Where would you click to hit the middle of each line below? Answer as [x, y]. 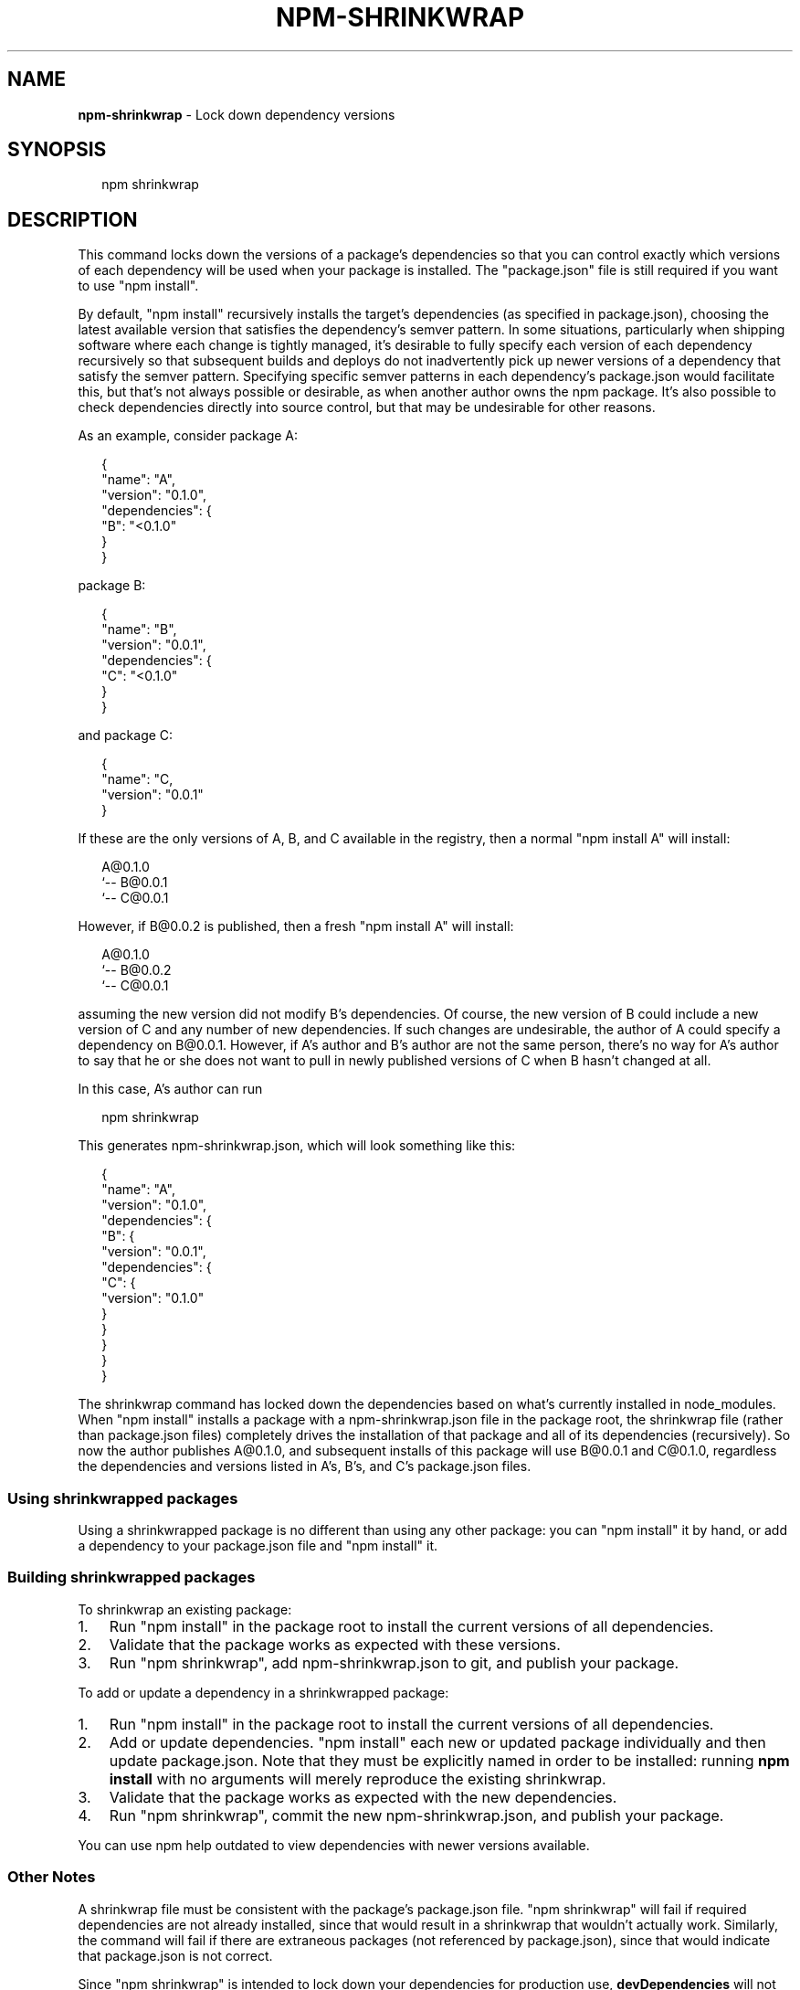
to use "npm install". [138, 286]
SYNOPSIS [57, 150]
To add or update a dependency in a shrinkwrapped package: [263, 1692]
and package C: [126, 736]
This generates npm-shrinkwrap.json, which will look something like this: [297, 1146]
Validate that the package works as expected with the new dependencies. [363, 1797]
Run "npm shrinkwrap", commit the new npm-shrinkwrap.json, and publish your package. [416, 1815]
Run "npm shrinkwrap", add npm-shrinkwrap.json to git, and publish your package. [394, 1662]
